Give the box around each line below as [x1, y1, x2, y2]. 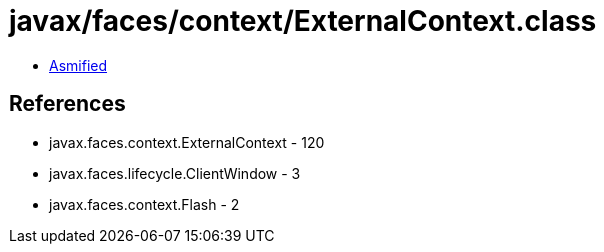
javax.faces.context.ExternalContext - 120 [49, 133, 325, 151]
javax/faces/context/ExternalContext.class [9, 4, 597, 38]
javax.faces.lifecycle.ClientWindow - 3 [49, 164, 301, 182]
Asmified [49, 56, 108, 74]
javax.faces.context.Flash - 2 [49, 195, 240, 213]
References [9, 91, 126, 117]
